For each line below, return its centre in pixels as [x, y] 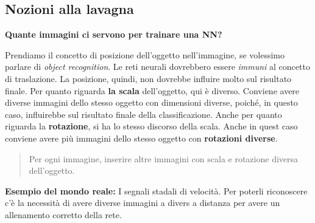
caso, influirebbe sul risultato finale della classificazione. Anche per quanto [143, 114]
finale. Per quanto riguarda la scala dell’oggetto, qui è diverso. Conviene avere [152, 90]
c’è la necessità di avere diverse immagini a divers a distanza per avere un [143, 203]
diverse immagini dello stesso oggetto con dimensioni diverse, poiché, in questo [151, 102]
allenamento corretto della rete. [63, 214]
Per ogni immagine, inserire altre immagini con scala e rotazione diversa [164, 158]
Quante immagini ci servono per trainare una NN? [114, 34]
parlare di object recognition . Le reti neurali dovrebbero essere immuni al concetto [157, 67]
